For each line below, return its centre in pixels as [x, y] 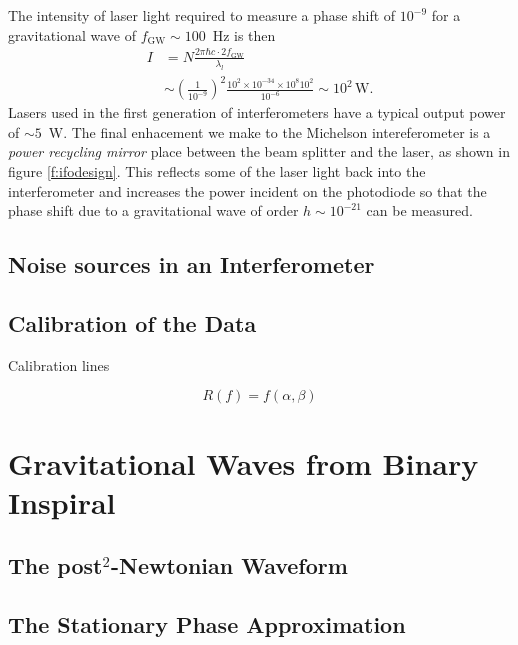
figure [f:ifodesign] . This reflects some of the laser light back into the [217, 171]
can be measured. [419, 210]
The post [55, 565]
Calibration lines [59, 364]
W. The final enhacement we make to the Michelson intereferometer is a [269, 131]
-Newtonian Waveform [229, 565]
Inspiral [62, 501]
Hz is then [244, 34]
